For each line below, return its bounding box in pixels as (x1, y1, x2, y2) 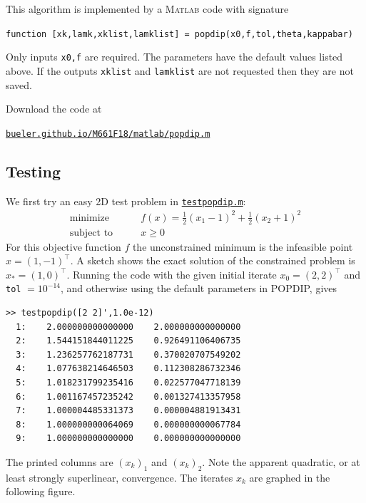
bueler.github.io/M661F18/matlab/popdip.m (6, 128, 210, 139)
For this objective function (6, 239, 121, 254)
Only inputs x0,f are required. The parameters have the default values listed (6, 49, 343, 64)
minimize (69, 212, 109, 223)
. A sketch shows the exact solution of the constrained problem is (70, 253, 355, 268)
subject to (69, 227, 113, 238)
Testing (6, 160, 61, 182)
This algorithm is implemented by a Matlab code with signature (6, 1, 289, 16)
